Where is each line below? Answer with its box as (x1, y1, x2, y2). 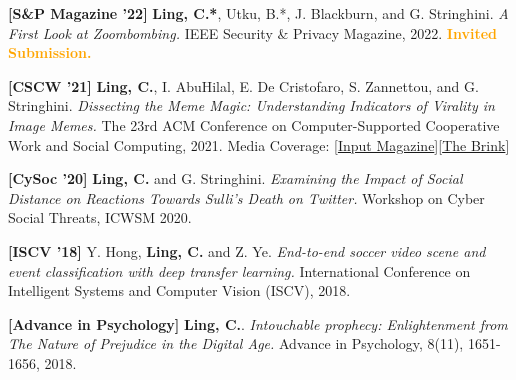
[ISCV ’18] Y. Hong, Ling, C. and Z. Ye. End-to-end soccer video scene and (8, 240, 486, 261)
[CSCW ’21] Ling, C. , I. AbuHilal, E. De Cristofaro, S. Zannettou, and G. (8, 75, 479, 96)
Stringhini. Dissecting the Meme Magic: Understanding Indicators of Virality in (8, 95, 495, 116)
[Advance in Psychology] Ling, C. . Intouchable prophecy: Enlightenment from (8, 313, 508, 334)
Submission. (8, 42, 92, 63)
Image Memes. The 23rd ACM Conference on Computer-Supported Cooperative (8, 114, 500, 135)
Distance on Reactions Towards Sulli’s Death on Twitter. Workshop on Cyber (8, 187, 485, 208)
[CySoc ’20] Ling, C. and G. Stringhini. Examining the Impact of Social (8, 168, 463, 189)
